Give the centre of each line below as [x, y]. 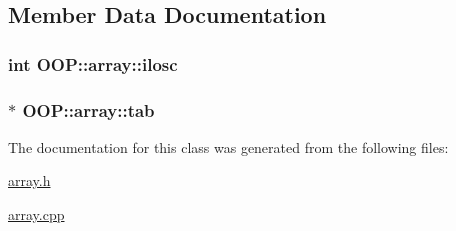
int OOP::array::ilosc [93, 63]
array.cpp [36, 214]
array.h [29, 180]
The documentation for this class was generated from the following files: [228, 146]
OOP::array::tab [88, 109]
